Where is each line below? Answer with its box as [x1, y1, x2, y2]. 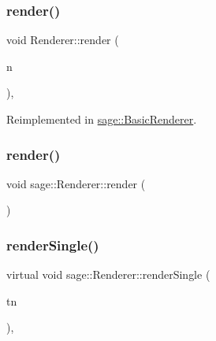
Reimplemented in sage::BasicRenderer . [6, 111, 197, 127]
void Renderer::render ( [6, 32, 119, 48]
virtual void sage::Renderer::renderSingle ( [6, 266, 210, 283]
